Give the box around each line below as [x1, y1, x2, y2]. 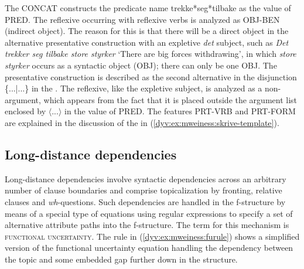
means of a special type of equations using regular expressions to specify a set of [5, 207, 293, 219]
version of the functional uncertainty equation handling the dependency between [5, 241, 293, 254]
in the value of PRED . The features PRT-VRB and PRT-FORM [64, 105, 296, 117]
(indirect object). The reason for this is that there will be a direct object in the [5, 25, 289, 37]
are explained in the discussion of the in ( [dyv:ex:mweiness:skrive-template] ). [5, 116, 279, 128]
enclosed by [5, 105, 46, 117]
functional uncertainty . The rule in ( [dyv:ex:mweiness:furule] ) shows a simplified [5, 230, 300, 242]
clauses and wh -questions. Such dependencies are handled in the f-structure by [5, 195, 286, 207]
